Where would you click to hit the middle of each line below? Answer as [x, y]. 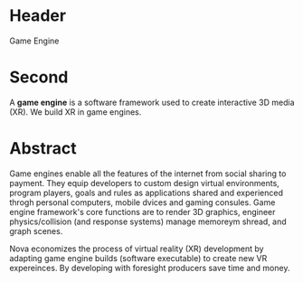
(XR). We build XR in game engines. [76, 112]
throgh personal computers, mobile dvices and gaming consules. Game [142, 202]
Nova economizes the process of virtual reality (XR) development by [137, 249]
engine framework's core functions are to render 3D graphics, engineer [142, 211]
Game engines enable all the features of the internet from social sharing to [148, 174]
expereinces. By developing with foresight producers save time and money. [150, 268]
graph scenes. [36, 230]
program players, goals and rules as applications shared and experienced [146, 193]
